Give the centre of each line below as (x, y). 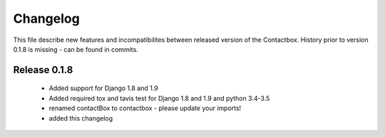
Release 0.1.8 (43, 70)
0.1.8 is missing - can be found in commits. (76, 49)
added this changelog (81, 118)
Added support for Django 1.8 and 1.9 (103, 88)
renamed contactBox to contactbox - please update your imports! (145, 108)
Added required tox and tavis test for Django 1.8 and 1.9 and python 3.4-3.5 (159, 98)
